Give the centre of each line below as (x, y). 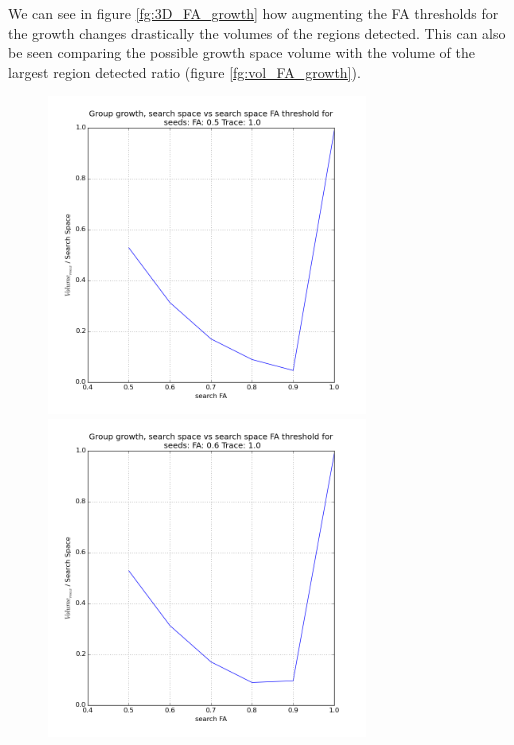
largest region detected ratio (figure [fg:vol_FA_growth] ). (184, 71)
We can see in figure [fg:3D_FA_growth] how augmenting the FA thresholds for (253, 13)
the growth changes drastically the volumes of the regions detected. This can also (257, 32)
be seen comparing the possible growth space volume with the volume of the (242, 52)
